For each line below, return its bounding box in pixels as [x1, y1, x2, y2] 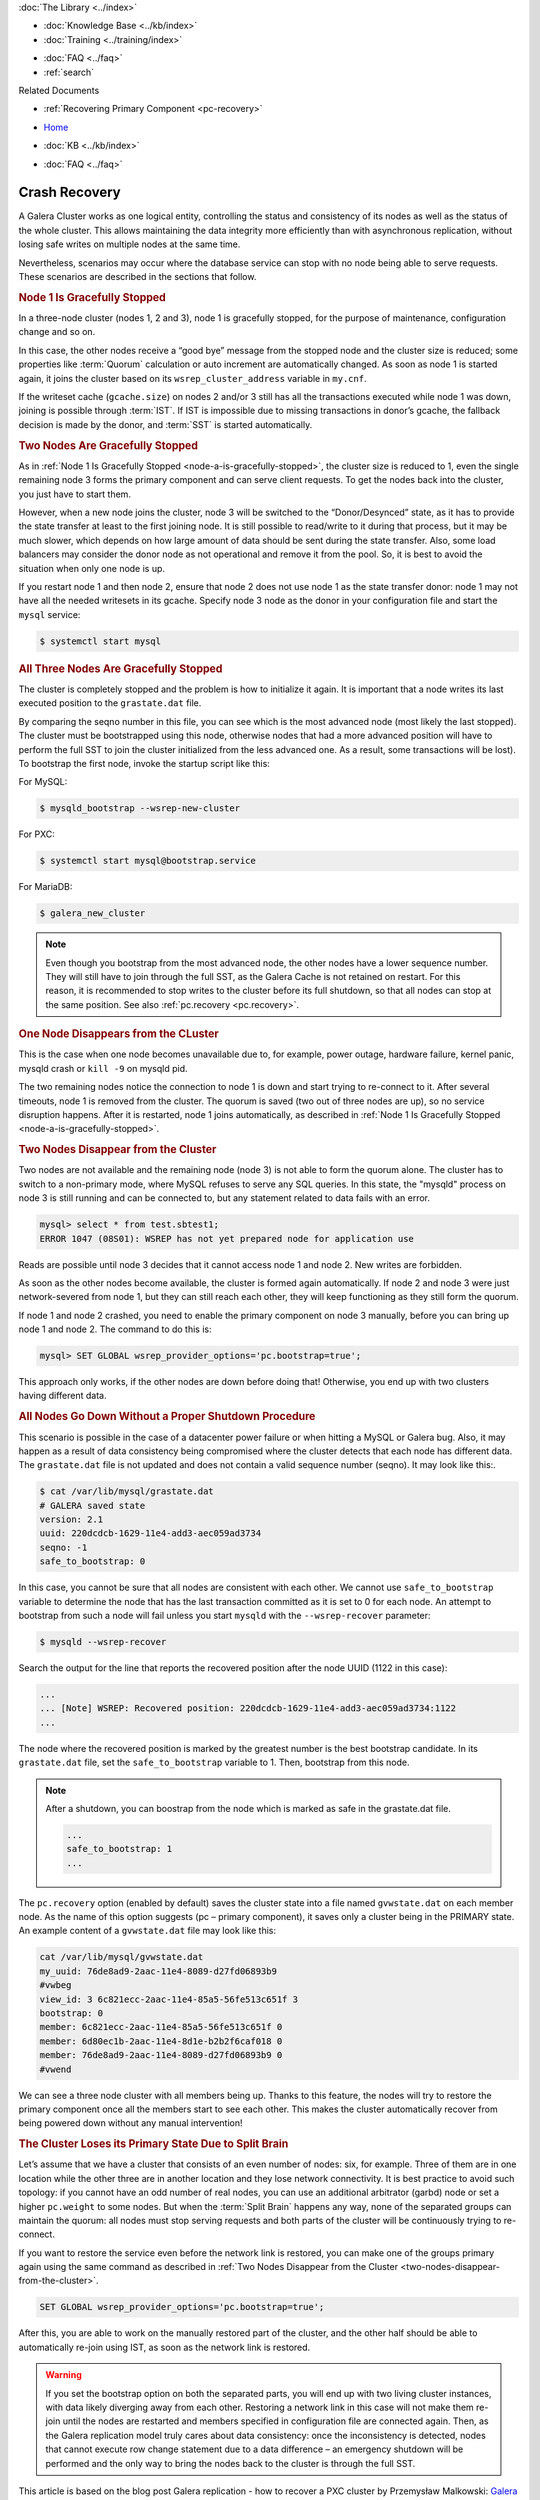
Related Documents [18, 84, 100, 96]
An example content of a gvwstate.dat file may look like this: [18, 1925, 277, 1937]
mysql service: [18, 608, 81, 620]
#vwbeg [39, 1980, 72, 1991]
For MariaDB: [18, 881, 73, 893]
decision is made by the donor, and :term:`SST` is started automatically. [18, 418, 313, 430]
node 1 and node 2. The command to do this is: [18, 1323, 212, 1335]
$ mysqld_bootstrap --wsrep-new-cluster [39, 803, 240, 814]
